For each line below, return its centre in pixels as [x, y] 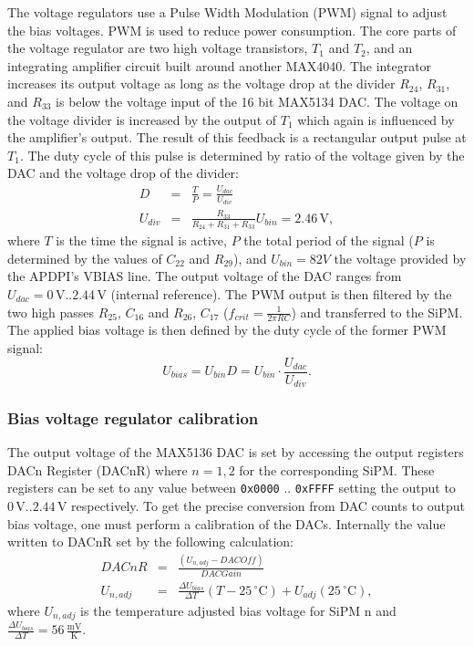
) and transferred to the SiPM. [377, 312]
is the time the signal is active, [141, 240]
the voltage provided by [400, 258]
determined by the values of [85, 258]
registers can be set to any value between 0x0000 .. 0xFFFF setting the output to [232, 488]
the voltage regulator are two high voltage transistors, [158, 48]
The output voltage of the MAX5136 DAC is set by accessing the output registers [236, 452]
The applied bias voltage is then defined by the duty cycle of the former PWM [227, 330]
